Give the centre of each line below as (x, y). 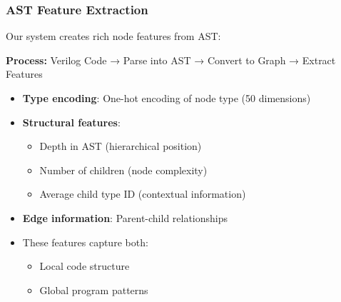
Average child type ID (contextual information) (143, 194)
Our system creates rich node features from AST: (113, 36)
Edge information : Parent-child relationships (125, 217)
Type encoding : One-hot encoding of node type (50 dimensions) (167, 98)
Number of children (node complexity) (123, 170)
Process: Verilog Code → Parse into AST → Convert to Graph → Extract (171, 60)
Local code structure (85, 266)
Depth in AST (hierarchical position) (121, 146)
